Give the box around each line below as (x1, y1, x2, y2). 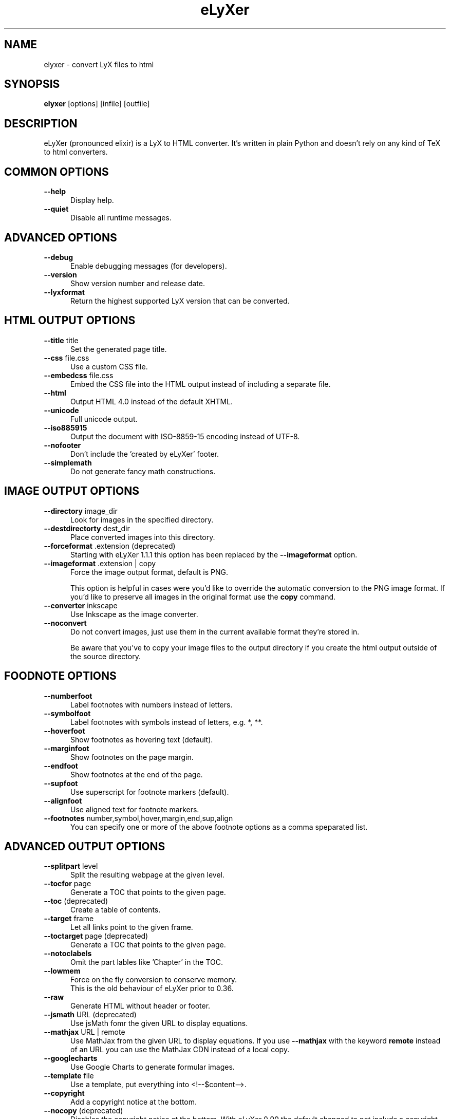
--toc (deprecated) (44, 897, 108, 906)
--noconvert (44, 618, 87, 627)
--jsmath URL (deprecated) (44, 1010, 137, 1019)
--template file (44, 1071, 94, 1080)
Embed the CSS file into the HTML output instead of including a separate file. (70, 379, 331, 388)
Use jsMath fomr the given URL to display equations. (70, 1019, 248, 1028)
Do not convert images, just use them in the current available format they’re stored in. (70, 627, 360, 636)
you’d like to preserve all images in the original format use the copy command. (70, 592, 336, 601)
